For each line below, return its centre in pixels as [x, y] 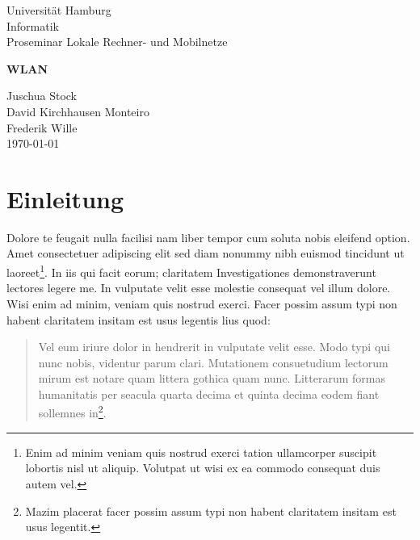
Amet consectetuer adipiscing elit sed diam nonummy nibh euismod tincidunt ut [206, 253]
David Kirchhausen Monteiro [78, 111]
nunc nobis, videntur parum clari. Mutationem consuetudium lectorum [213, 362]
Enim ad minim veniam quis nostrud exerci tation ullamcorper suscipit [201, 452]
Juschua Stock [42, 96]
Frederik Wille [42, 127]
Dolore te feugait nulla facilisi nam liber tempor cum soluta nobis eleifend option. [208, 237]
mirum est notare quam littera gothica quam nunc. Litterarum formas [212, 378]
